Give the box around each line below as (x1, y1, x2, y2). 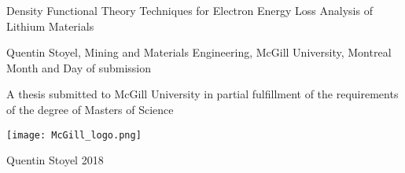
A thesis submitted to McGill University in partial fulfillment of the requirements (6, 86, 399, 102)
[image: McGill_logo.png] (6, 129, 142, 141)
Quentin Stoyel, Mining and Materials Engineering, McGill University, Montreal (6, 44, 392, 61)
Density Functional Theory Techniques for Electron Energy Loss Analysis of (6, 2, 373, 18)
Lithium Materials (6, 17, 94, 34)
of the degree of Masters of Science (6, 101, 174, 117)
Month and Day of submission (6, 59, 152, 75)
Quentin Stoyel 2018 (6, 152, 104, 168)
